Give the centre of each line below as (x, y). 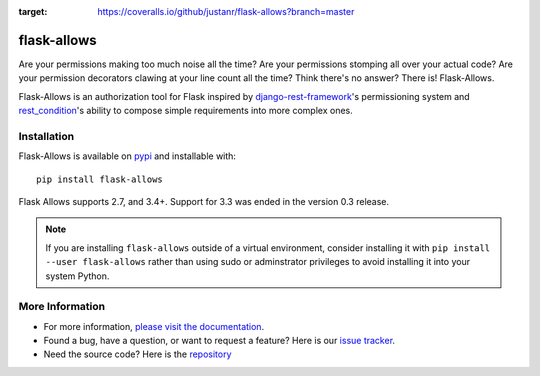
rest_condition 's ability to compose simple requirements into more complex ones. (186, 111)
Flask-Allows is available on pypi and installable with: (127, 156)
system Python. (77, 276)
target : (33, 11)
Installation (46, 136)
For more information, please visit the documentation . (154, 326)
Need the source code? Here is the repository (137, 354)
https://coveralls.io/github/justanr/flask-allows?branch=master (226, 11)
